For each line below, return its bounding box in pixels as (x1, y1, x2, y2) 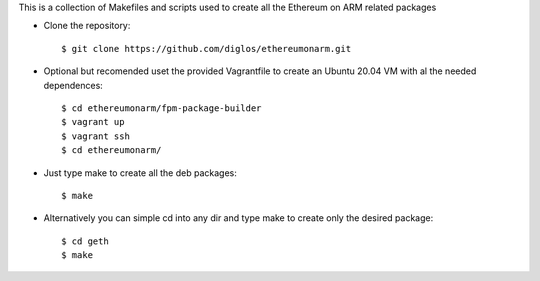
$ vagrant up (61, 116, 125, 128)
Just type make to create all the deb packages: (43, 166, 237, 179)
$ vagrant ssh (61, 130, 130, 142)
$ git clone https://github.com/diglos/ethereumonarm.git (61, 43, 352, 54)
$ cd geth (61, 235, 109, 247)
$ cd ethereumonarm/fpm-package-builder (61, 102, 262, 114)
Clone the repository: (43, 20, 131, 32)
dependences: (43, 79, 104, 91)
